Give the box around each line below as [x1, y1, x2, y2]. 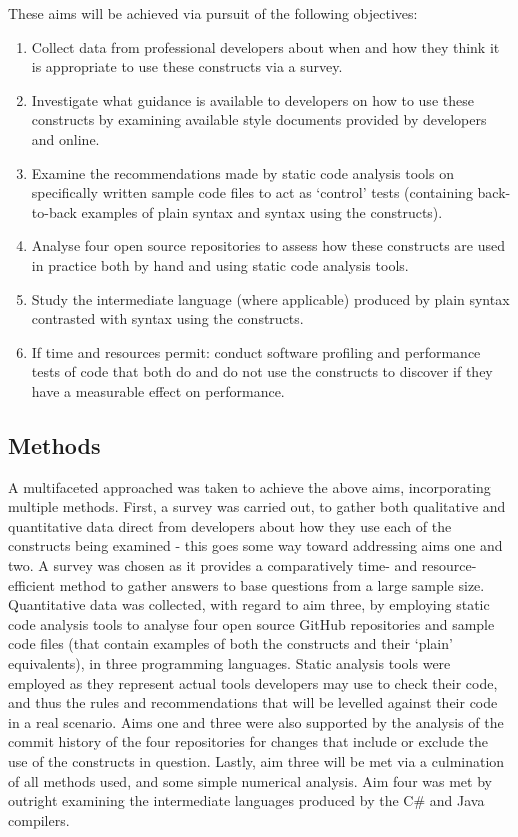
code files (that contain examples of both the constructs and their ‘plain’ [8, 633, 453, 654]
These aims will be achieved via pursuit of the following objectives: [8, 3, 418, 23]
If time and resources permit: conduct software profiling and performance [31, 341, 481, 362]
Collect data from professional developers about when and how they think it [31, 36, 500, 57]
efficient [8, 574, 56, 595]
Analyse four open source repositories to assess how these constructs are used [31, 235, 505, 256]
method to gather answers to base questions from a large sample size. [59, 574, 485, 595]
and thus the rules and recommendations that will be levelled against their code [8, 692, 498, 713]
